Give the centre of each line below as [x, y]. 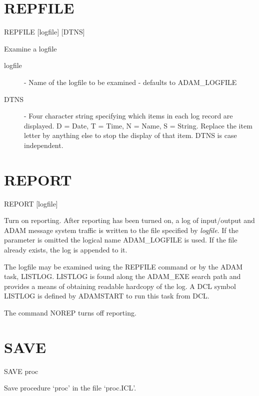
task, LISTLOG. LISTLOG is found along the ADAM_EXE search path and [122, 276]
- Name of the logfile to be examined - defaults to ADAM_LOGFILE [130, 82]
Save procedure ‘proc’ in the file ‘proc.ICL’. [70, 388]
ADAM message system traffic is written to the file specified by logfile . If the [121, 230]
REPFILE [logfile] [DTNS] [44, 32]
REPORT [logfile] [31, 203]
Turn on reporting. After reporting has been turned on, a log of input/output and [129, 220]
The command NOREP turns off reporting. [70, 312]
